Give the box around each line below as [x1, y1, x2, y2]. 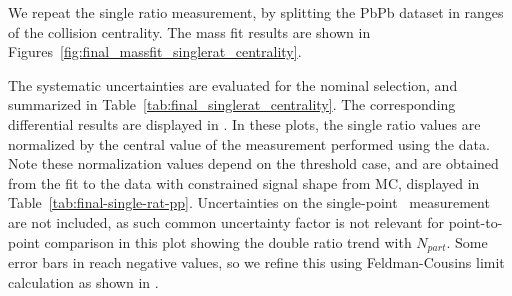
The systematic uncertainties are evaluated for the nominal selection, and [8, 74, 458, 95]
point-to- [448, 211, 503, 232]
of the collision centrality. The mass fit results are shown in [8, 21, 371, 42]
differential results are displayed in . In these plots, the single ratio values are [8, 113, 481, 134]
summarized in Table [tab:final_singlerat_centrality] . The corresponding [8, 94, 456, 115]
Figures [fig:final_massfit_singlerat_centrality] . [8, 41, 302, 62]
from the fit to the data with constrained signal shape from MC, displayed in [8, 172, 480, 193]
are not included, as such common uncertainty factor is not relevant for [8, 211, 444, 232]
